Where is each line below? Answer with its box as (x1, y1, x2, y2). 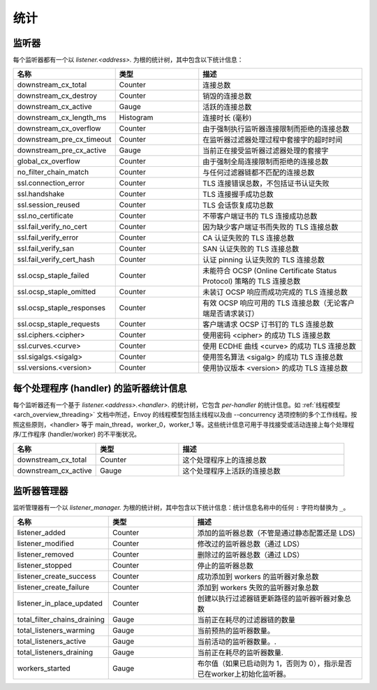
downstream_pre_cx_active (17, 145, 107, 155)
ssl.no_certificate (17, 211, 73, 221)
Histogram (119, 112, 154, 122)
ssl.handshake (17, 189, 65, 199)
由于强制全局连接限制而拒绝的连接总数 (202, 157, 329, 167)
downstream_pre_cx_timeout (17, 135, 112, 145)
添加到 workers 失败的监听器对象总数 (197, 583, 319, 593)
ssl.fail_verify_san (17, 244, 75, 254)
